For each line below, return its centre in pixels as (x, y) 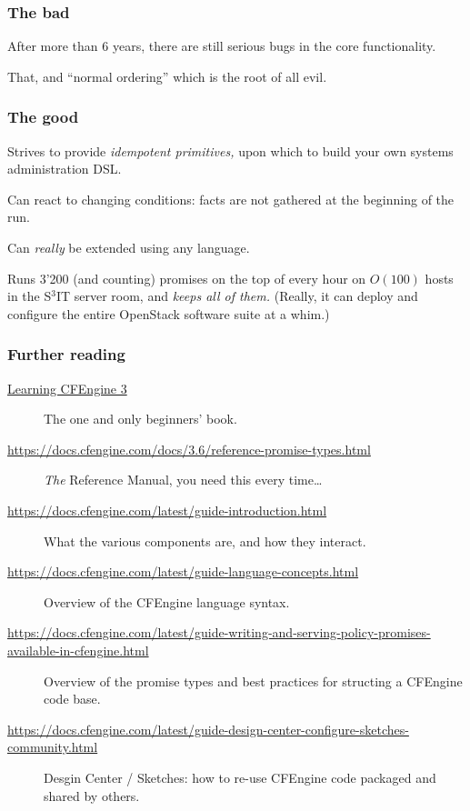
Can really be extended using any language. (129, 247)
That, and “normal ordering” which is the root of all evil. (167, 76)
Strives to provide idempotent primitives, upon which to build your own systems (230, 150)
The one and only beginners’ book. (140, 419)
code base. (72, 699)
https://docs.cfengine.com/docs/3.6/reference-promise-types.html (189, 449)
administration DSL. (65, 169)
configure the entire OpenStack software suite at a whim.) (169, 313)
